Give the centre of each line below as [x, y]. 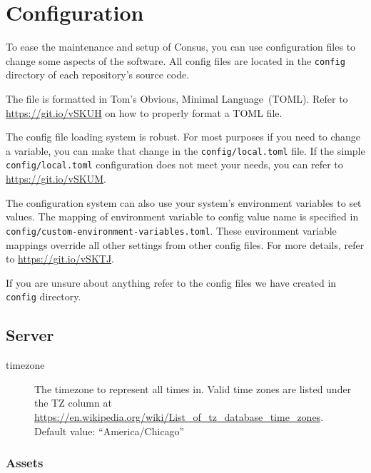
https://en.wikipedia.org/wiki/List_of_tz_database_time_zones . [179, 416]
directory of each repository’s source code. [98, 75]
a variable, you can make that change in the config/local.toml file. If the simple [185, 150]
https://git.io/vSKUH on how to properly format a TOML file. [144, 112]
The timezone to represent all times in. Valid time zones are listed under [193, 388]
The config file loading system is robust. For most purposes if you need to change [183, 137]
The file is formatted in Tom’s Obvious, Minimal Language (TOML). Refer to [177, 98]
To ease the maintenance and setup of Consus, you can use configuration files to [181, 47]
